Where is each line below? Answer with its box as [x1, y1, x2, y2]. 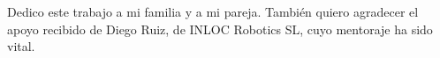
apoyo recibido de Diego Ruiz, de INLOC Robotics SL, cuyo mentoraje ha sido [7, 19, 433, 38]
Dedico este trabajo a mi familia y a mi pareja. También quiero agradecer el [7, 3, 419, 20]
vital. [7, 37, 35, 55]
